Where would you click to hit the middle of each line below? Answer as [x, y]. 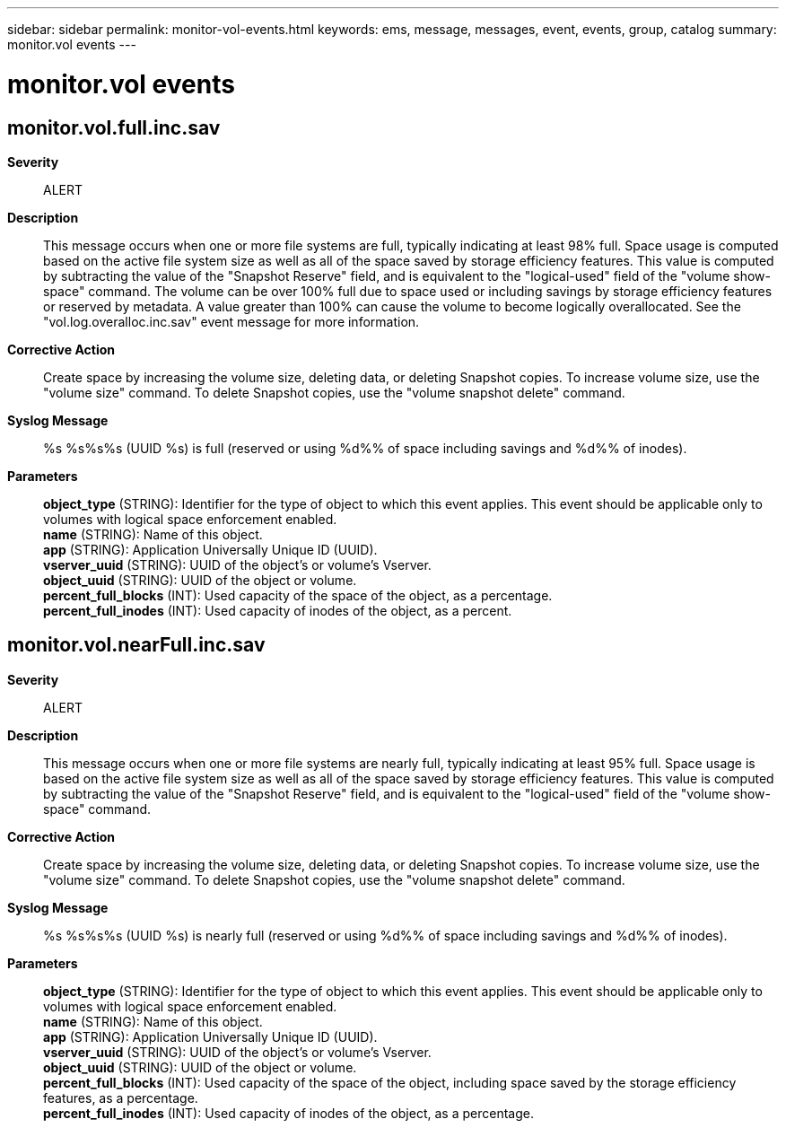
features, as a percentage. [121, 1097]
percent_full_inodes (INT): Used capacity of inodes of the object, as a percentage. [288, 1113]
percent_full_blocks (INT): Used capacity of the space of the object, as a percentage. [298, 595]
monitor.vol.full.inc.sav [114, 127]
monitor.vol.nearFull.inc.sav [136, 645]
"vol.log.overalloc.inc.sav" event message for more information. [231, 321]
